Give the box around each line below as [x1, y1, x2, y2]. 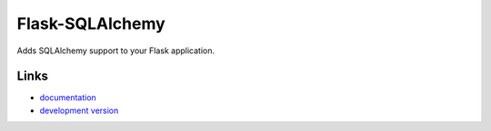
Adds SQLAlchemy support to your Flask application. [16, 45, 215, 56]
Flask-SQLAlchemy [16, 14, 165, 33]
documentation [39, 92, 97, 103]
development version [39, 105, 119, 116]
